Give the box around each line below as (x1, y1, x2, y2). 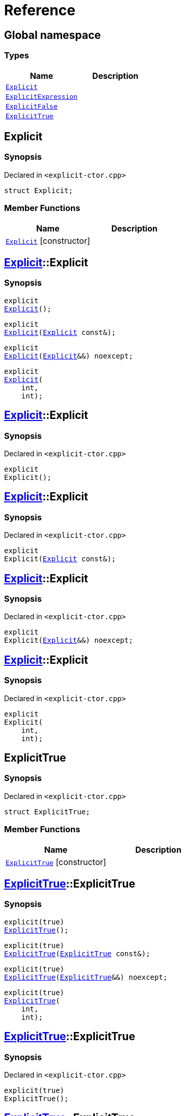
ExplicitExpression (6, 92, 77, 100)
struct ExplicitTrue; (4, 807, 90, 816)
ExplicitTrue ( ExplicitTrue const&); (4, 949, 150, 958)
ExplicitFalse (6, 102, 58, 110)
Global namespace (4, 28, 101, 41)
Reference (4, 2, 75, 19)
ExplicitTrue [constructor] (6, 856, 107, 867)
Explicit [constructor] (6, 235, 90, 246)
